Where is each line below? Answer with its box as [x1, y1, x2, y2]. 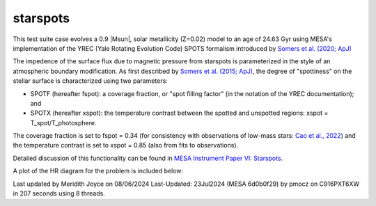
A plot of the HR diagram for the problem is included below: [13, 167, 184, 175]
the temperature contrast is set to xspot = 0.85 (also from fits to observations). [13, 141, 239, 150]
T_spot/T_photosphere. [30, 118, 97, 127]
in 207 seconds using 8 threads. [13, 189, 106, 198]
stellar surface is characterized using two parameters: [13, 77, 169, 85]
